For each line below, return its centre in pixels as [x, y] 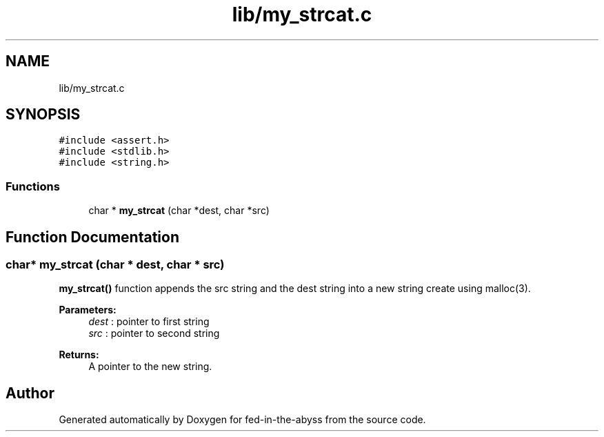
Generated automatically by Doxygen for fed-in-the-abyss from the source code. [242, 420]
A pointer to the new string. [150, 367]
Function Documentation [92, 237]
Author [30, 393]
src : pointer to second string [154, 333]
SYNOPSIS [43, 115]
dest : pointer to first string [149, 322]
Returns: [79, 355]
